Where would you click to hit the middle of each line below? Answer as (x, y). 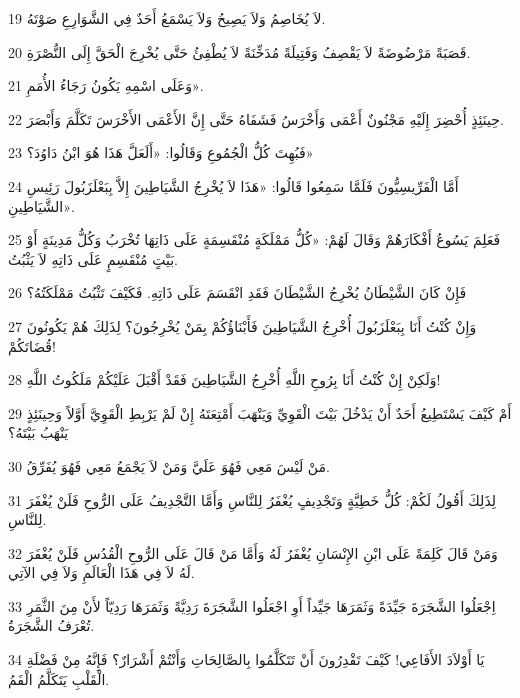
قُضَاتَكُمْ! (32, 345)
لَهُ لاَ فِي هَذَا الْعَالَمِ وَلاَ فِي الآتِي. (101, 572)
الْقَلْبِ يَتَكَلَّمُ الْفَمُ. (59, 678)
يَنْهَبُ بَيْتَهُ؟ (38, 432)
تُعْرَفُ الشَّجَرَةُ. (51, 625)
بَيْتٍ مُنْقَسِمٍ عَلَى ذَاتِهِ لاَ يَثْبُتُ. (93, 258)
